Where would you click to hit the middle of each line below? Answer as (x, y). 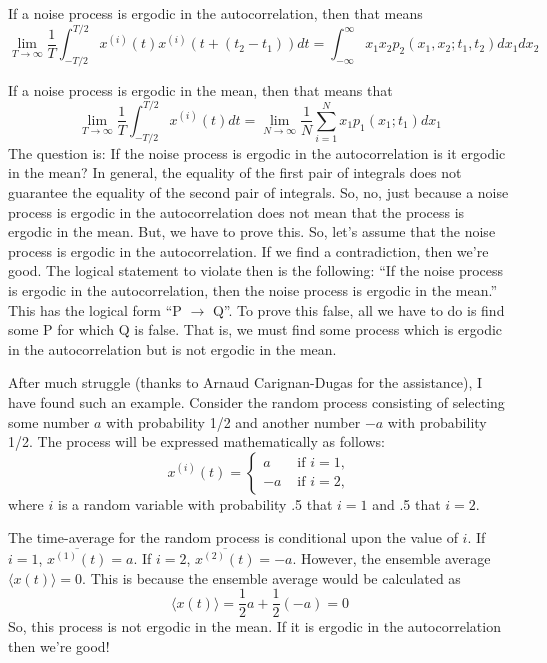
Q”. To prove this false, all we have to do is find (358, 309)
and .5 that (406, 503)
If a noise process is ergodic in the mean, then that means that (200, 89)
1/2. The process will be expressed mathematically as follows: (196, 441)
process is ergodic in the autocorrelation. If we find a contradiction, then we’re (248, 250)
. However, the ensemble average (391, 558)
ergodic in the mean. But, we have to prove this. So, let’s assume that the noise (252, 231)
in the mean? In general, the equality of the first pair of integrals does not (235, 172)
